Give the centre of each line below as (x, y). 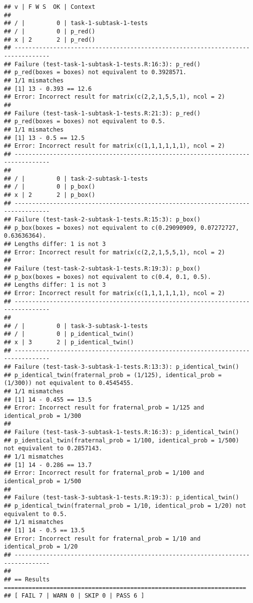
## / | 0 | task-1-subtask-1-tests (76, 23)
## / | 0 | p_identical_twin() (69, 334)
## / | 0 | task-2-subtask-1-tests (76, 178)
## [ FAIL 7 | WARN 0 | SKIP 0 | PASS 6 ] (74, 596)
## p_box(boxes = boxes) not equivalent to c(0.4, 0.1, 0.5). (108, 277)
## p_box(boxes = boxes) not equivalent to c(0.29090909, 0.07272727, (122, 228)
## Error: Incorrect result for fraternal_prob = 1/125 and (104, 408)
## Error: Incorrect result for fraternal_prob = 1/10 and (102, 538)
